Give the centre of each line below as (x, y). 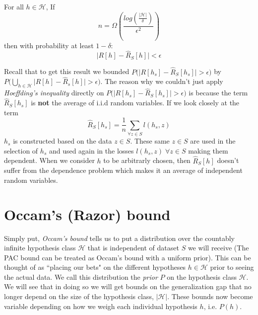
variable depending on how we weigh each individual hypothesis (101, 306)
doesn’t (228, 160)
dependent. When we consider (49, 160)
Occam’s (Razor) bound (87, 214)
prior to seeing (232, 267)
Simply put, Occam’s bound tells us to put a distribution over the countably (119, 238)
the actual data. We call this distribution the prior (81, 276)
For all (14, 6)
